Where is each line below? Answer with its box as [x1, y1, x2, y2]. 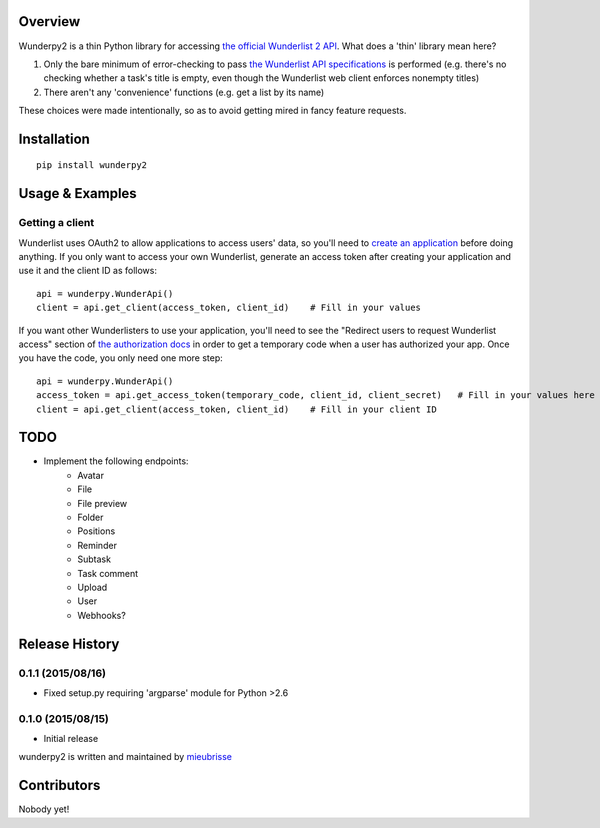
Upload [77, 581, 108, 593]
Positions [77, 525, 116, 537]
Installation [18, 130, 90, 147]
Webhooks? [77, 609, 127, 621]
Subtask [77, 553, 112, 565]
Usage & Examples [18, 185, 137, 202]
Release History [18, 635, 120, 652]
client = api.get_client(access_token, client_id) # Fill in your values [36, 302, 422, 314]
